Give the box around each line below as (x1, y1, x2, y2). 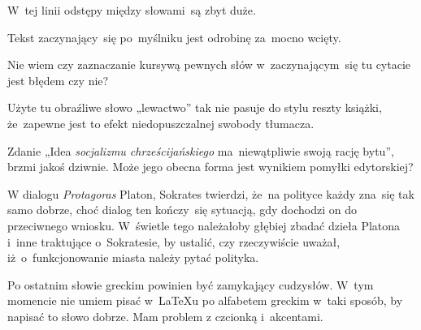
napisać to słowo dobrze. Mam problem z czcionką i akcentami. (7, 307, 323, 324)
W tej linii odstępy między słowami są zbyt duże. (7, 2, 256, 18)
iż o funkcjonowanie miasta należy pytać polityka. (7, 249, 259, 266)
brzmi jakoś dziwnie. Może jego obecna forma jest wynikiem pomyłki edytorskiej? (7, 158, 414, 175)
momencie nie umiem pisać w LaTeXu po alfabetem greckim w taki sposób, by (7, 292, 403, 309)
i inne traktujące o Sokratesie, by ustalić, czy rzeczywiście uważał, (7, 233, 341, 250)
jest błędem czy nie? (7, 71, 109, 88)
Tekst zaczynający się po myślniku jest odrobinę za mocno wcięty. (7, 28, 341, 45)
